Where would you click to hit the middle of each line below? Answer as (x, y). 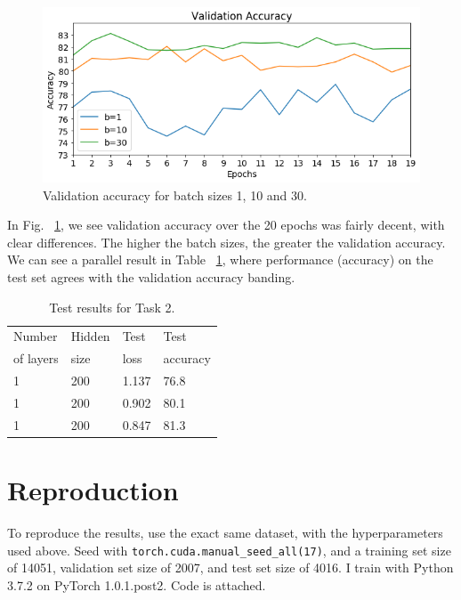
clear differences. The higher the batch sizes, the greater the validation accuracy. (226, 242)
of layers (36, 358)
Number (36, 336)
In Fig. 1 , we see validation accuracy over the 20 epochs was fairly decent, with (226, 225)
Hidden (90, 336)
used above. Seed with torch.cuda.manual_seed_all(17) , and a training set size (229, 550)
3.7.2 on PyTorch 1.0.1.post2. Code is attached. (137, 584)
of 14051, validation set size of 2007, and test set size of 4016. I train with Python (230, 568)
